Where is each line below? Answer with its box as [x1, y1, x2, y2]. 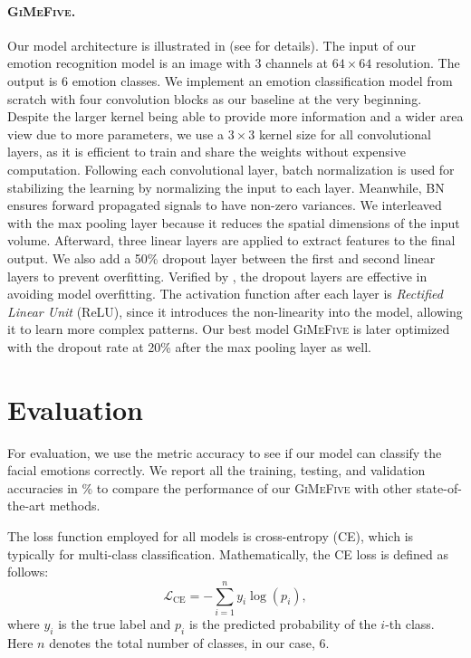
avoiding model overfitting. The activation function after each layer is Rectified [7, 284, 443, 303]
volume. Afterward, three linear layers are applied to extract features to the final [7, 231, 456, 250]
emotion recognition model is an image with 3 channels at [7, 53, 329, 72]
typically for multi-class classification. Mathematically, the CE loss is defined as [7, 544, 448, 563]
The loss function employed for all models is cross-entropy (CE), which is [7, 526, 414, 545]
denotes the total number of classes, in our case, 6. [49, 633, 330, 652]
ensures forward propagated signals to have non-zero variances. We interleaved [7, 195, 442, 215]
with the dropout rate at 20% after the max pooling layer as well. [7, 337, 371, 356]
